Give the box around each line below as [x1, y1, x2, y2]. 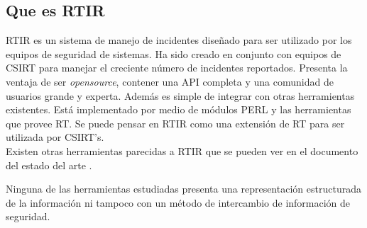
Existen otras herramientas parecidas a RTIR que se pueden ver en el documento [6, 143, 358, 158]
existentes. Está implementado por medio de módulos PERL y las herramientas [6, 102, 351, 117]
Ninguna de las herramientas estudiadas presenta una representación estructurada [6, 181, 361, 196]
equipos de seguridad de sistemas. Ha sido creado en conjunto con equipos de [6, 46, 341, 61]
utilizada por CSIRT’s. [6, 130, 104, 144]
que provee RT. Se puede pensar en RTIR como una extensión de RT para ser [6, 115, 345, 130]
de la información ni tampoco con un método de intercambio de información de [6, 195, 351, 210]
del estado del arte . [6, 157, 92, 172]
